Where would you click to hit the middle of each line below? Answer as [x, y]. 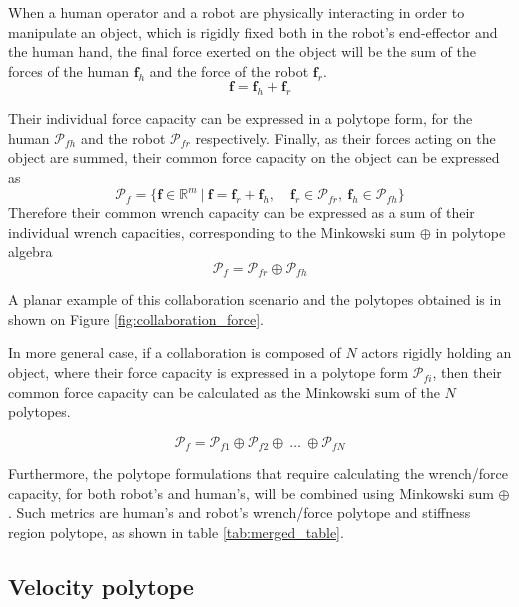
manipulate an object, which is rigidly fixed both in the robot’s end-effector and [253, 31]
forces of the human [69, 70]
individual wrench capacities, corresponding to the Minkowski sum [212, 231]
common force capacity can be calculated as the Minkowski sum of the [224, 391]
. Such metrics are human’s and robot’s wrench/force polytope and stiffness [239, 512]
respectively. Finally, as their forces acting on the [345, 137]
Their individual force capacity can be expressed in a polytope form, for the [240, 118]
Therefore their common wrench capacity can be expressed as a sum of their [241, 212]
